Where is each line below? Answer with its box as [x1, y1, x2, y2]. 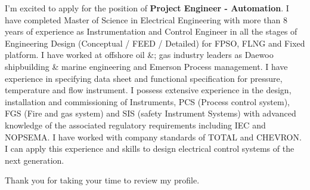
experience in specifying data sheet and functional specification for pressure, [5, 72, 283, 84]
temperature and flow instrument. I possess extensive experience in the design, [5, 84, 292, 96]
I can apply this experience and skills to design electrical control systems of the [5, 142, 294, 155]
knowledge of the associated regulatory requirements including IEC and [5, 118, 266, 131]
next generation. [5, 154, 64, 166]
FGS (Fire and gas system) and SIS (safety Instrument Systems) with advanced [5, 107, 296, 119]
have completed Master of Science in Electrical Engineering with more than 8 [5, 13, 287, 26]
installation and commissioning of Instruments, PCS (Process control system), [5, 95, 290, 108]
